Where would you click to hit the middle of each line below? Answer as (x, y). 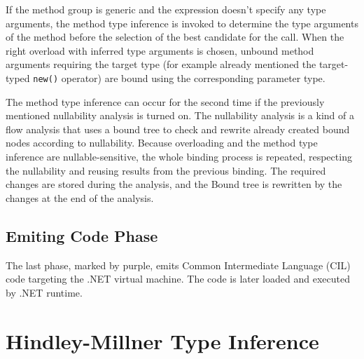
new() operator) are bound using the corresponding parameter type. (179, 77)
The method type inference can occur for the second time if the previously (165, 101)
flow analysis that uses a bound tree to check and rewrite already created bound (178, 129)
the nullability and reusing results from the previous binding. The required (166, 170)
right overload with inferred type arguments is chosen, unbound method (160, 50)
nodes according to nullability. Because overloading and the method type (162, 143)
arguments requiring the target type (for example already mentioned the (161, 64)
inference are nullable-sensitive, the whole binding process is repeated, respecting (179, 156)
